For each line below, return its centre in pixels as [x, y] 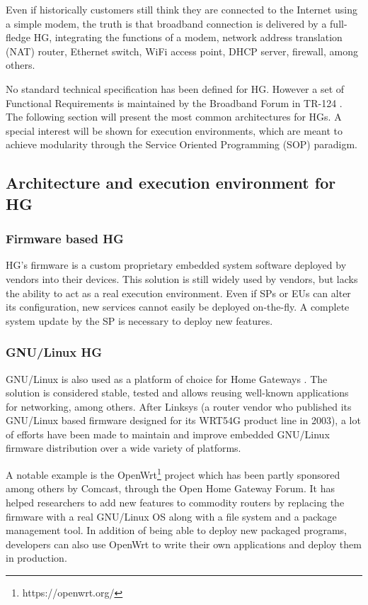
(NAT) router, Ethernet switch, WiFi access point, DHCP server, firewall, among [182, 51]
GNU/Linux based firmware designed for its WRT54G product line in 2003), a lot [183, 420]
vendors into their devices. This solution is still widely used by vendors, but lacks [182, 278]
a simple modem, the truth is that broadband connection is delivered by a [166, 23]
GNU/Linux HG [54, 352]
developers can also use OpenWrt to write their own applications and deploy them [184, 544]
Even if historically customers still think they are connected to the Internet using [182, 9]
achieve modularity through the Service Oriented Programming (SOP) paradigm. [182, 144]
